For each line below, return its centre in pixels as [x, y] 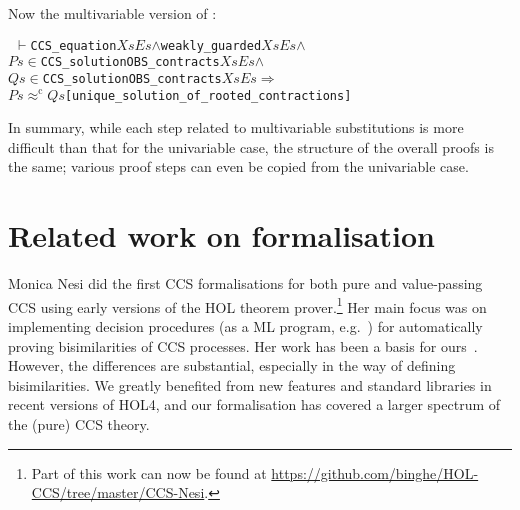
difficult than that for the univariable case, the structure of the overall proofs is [251, 146]
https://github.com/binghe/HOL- [375, 472]
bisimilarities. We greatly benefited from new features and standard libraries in [250, 384]
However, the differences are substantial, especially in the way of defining [232, 365]
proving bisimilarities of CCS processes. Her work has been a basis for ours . [243, 345]
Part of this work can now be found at [149, 472]
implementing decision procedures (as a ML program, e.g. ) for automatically [245, 325]
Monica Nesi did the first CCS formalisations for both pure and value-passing [245, 283]
